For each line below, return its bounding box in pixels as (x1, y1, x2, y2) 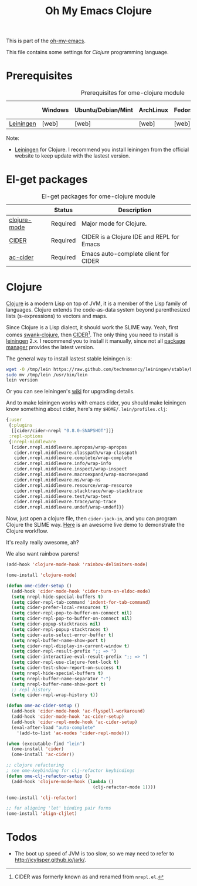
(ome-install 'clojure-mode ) (6, 572, 77, 579)
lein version (6, 377, 38, 383)
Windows (42, 106, 69, 114)
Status (53, 206, 73, 214)
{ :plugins (8, 422, 33, 429)
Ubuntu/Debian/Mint (74, 106, 134, 114)
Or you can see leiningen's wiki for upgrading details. (6, 388, 135, 395)
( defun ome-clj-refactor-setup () (6, 773, 91, 779)
